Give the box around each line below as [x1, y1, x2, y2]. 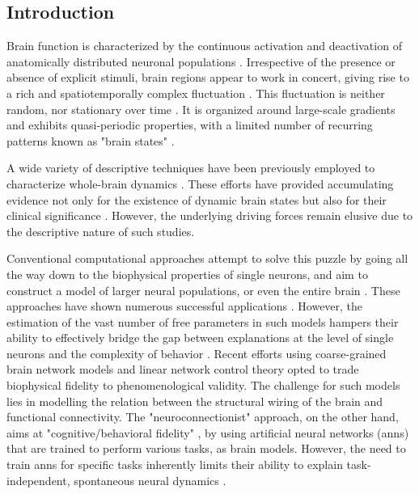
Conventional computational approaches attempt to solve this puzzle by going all [6, 250, 408, 267]
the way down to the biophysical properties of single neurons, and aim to [6, 265, 368, 282]
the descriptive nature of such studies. [6, 222, 195, 239]
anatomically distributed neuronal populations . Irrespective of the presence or [6, 53, 396, 70]
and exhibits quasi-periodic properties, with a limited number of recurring [6, 116, 373, 133]
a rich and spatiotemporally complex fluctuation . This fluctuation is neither [6, 84, 385, 101]
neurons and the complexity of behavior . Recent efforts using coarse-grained [6, 344, 387, 361]
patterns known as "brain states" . [6, 132, 175, 149]
